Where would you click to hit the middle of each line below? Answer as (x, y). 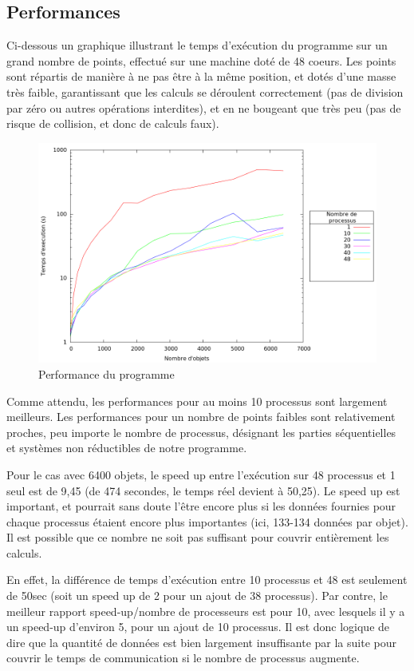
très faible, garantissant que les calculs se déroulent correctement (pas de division (205, 91)
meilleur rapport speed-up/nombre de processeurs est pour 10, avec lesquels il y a (206, 611)
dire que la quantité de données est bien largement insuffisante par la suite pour (201, 642)
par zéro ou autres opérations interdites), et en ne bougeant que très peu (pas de (204, 107)
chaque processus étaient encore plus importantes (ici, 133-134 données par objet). (207, 521)
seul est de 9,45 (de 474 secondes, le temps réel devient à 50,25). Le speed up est (203, 490)
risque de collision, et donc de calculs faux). (113, 123)
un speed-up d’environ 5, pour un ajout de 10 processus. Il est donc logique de (198, 627)
